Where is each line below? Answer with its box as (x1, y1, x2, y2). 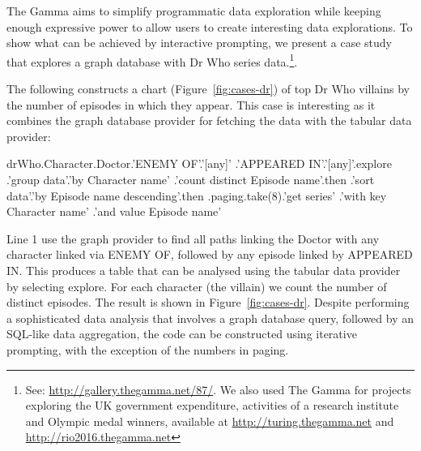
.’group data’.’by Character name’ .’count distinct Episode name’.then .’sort (6, 171, 375, 187)
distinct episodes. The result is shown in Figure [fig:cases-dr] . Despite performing (6, 294, 410, 311)
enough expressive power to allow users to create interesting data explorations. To (6, 18, 413, 35)
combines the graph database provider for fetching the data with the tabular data (6, 112, 412, 129)
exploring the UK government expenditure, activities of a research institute (25, 397, 399, 414)
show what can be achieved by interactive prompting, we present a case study (6, 34, 392, 51)
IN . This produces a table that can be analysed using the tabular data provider (6, 261, 401, 278)
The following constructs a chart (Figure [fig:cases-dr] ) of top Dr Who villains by (6, 80, 410, 97)
